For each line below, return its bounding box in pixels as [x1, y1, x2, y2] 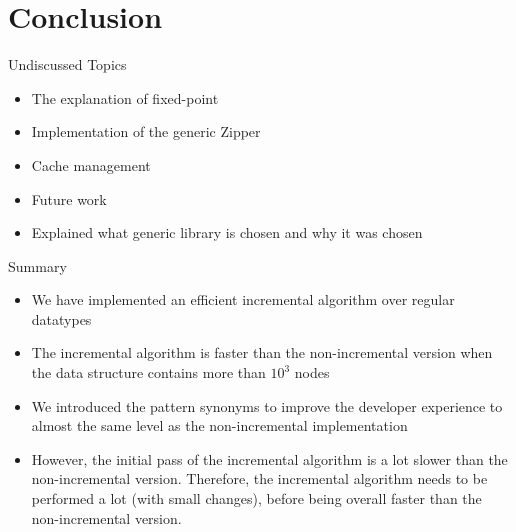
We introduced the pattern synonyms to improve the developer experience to [31, 395, 503, 416]
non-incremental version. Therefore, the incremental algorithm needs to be [31, 468, 488, 489]
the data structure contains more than [31, 362, 266, 383]
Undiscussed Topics [8, 54, 127, 75]
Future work [31, 188, 107, 209]
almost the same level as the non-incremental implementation [31, 415, 408, 436]
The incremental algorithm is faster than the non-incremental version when [31, 342, 493, 363]
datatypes [31, 308, 92, 329]
